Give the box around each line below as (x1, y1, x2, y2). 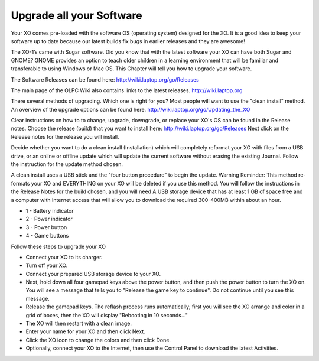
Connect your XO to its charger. (25, 253, 103, 261)
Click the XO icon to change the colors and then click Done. (25, 336, 171, 343)
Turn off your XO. (25, 262, 68, 269)
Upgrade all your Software (11, 9, 142, 22)
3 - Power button (25, 223, 67, 230)
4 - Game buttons (25, 232, 69, 239)
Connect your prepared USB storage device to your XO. (25, 270, 161, 277)
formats (11, 180, 30, 187)
